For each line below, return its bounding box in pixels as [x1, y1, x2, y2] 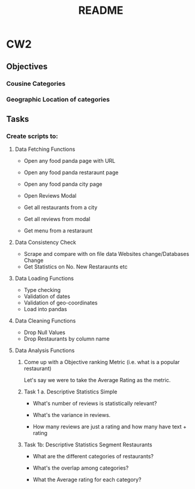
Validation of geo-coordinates [23, 299, 98, 306]
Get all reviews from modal [23, 216, 91, 223]
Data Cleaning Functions [14, 317, 76, 324]
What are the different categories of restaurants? [32, 453, 154, 460]
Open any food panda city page [23, 181, 103, 188]
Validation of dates [23, 293, 71, 300]
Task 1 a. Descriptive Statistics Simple [23, 388, 118, 395]
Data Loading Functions [14, 275, 74, 282]
